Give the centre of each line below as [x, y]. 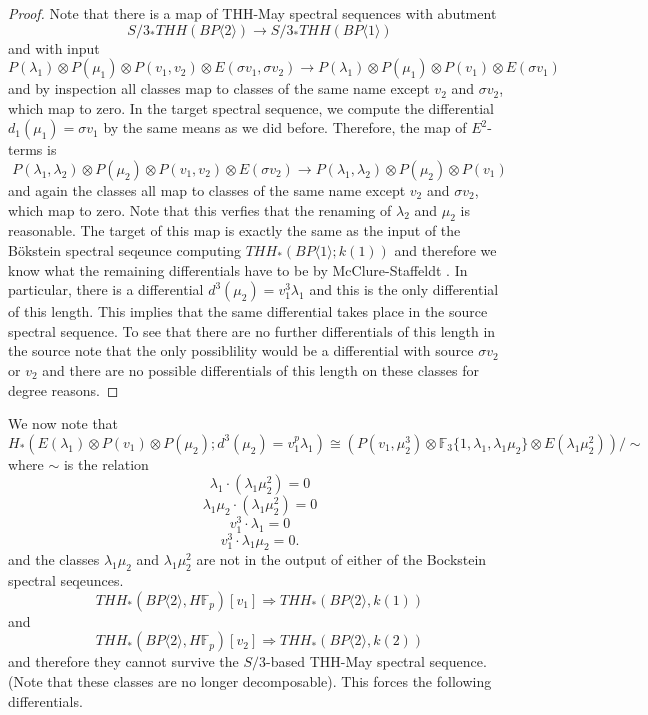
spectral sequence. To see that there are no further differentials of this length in [252, 330]
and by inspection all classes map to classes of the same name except [219, 88]
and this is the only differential [404, 289]
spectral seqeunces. [66, 580]
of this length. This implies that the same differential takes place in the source [248, 311]
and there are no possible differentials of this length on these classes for [260, 369]
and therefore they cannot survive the [123, 661]
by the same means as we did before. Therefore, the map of [285, 127]
